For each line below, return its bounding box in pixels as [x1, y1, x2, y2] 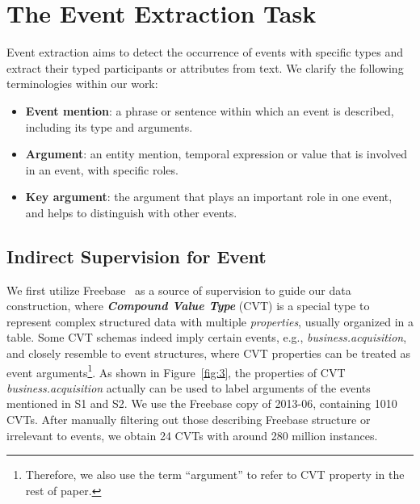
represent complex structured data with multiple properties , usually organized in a [6, 313, 414, 330]
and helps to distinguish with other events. [25, 204, 237, 220]
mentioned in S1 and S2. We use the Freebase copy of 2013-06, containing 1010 [6, 395, 397, 412]
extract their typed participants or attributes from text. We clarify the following [6, 59, 404, 76]
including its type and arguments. [25, 118, 193, 135]
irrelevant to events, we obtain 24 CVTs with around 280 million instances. [6, 426, 378, 443]
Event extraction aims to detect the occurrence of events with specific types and [6, 44, 403, 61]
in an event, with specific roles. [25, 161, 178, 178]
